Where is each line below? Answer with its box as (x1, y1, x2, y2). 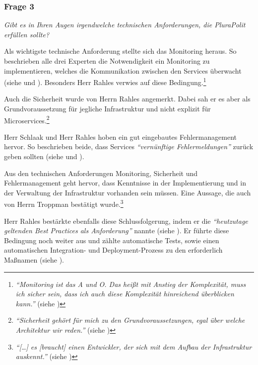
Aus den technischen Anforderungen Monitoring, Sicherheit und (4, 168, 198, 178)
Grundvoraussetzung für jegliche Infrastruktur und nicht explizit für (4, 103, 211, 114)
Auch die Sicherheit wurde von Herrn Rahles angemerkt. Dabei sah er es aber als (4, 93, 251, 104)
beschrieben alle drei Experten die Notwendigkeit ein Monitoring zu (4, 56, 210, 66)
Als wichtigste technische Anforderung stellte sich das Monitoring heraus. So (4, 46, 237, 56)
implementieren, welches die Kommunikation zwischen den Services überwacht (4, 65, 242, 76)
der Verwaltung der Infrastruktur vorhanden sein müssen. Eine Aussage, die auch (4, 187, 251, 197)
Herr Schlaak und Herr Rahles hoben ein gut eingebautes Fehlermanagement (4, 131, 237, 142)
